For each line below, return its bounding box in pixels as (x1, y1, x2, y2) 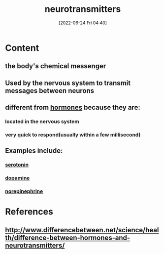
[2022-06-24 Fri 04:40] (58, 20, 107, 26)
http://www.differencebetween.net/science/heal (5, 226, 159, 234)
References (5, 206, 53, 217)
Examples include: (5, 147, 63, 155)
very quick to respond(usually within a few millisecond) (5, 131, 141, 138)
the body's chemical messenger (5, 62, 106, 70)
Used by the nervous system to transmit (5, 79, 131, 87)
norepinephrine (5, 188, 43, 195)
